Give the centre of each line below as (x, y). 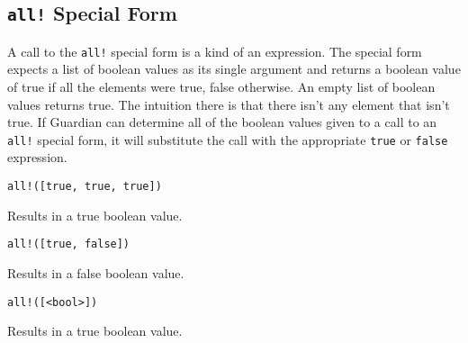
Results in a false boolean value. (96, 272)
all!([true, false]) (69, 244)
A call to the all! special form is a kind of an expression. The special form (215, 51)
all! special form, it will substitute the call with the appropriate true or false (228, 139)
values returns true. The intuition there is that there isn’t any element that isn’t (229, 104)
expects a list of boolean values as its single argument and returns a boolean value (234, 69)
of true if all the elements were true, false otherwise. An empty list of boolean (221, 87)
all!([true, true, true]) (85, 187)
